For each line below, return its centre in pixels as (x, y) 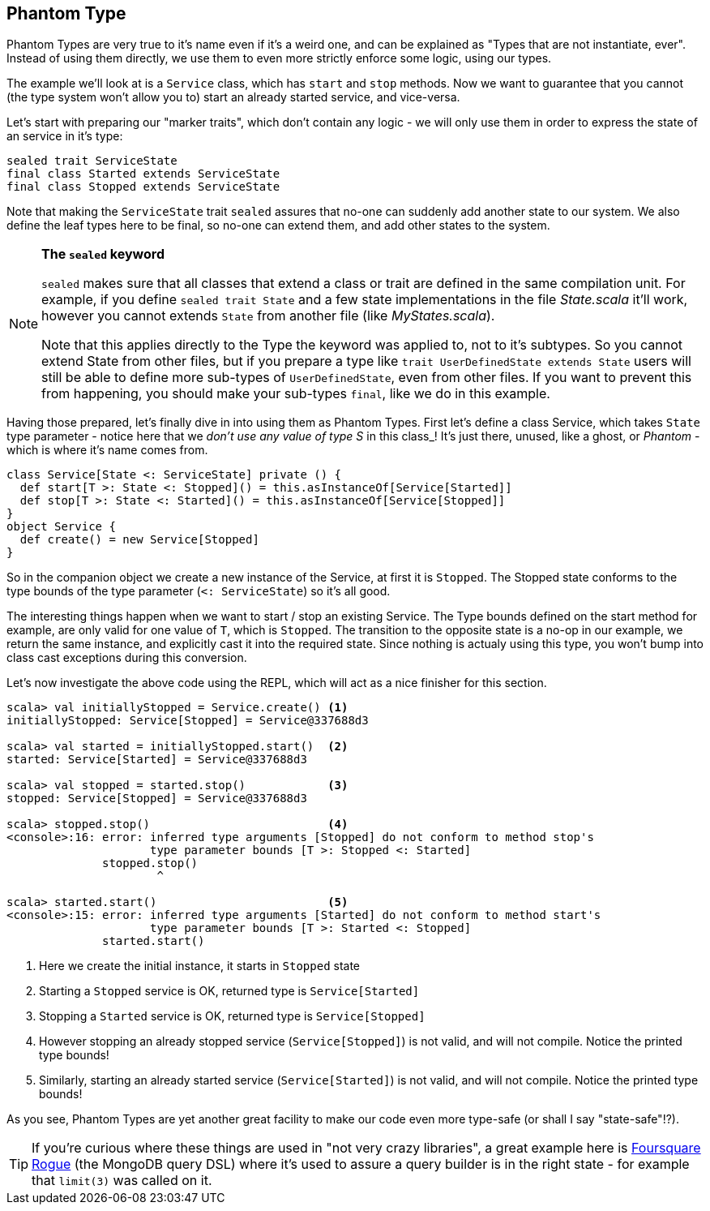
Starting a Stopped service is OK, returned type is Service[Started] (229, 991)
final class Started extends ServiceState (143, 174)
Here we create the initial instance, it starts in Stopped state (200, 966)
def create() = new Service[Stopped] (139, 540)
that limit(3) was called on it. (122, 1181)
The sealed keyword (103, 254)
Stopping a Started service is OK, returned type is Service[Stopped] (232, 1016)
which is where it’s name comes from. (107, 450)
